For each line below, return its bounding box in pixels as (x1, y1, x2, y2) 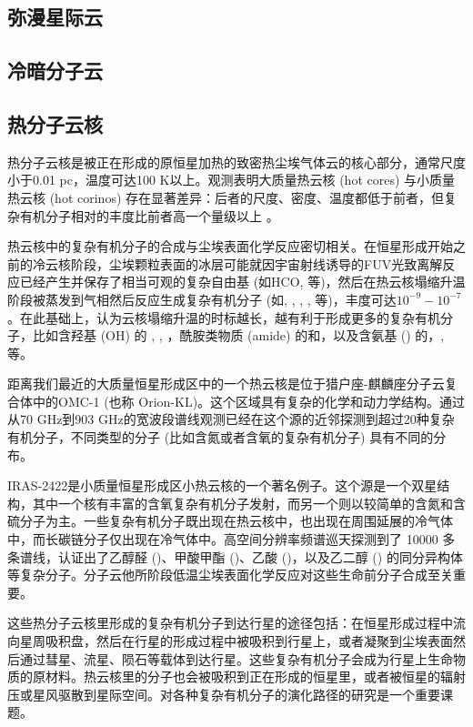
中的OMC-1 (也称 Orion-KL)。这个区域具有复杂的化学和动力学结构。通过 (32, 391, 466, 410)
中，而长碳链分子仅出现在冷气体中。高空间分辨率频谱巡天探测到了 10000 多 (7, 530, 456, 549)
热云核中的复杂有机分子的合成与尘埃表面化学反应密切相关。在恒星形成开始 (7, 237, 453, 256)
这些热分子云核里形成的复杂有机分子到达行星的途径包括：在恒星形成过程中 (7, 613, 453, 632)
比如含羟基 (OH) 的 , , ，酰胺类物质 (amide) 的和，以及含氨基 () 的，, (32, 326, 445, 345)
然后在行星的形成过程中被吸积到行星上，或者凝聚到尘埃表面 (96, 631, 453, 651)
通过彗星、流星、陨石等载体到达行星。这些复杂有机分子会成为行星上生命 (19, 649, 453, 668)
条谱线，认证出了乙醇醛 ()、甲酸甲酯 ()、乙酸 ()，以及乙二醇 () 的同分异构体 (7, 547, 463, 566)
